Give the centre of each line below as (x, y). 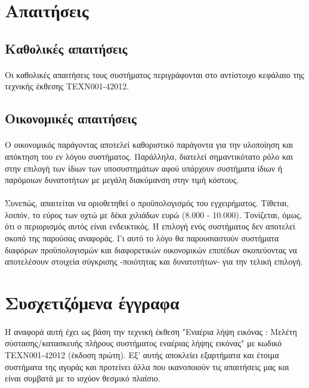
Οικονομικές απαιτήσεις (71, 118)
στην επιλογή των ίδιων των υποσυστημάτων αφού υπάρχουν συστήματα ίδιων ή (144, 168)
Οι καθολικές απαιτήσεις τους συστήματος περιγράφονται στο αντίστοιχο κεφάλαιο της (154, 74)
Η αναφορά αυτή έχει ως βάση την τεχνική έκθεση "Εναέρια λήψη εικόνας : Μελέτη (151, 331)
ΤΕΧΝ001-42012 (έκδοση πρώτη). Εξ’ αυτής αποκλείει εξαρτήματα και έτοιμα (142, 355)
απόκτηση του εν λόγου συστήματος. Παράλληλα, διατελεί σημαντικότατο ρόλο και (149, 156)
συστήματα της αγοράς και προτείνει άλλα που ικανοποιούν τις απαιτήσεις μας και (147, 366)
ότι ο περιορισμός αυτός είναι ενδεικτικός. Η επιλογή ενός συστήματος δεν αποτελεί (150, 226)
